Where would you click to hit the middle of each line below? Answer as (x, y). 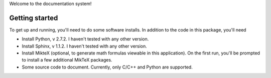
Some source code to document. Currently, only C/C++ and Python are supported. (107, 67)
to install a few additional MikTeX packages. (67, 60)
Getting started (34, 18)
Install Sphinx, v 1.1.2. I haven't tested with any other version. (85, 46)
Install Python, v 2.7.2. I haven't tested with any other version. (85, 39)
